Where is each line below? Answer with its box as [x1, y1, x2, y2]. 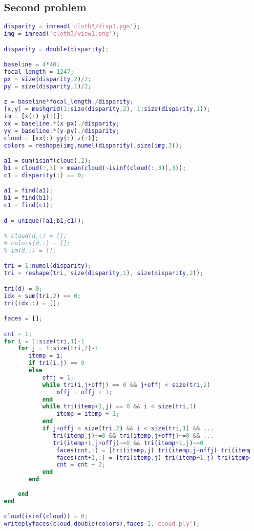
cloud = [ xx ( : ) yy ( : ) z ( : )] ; [4, 134, 99, 142]
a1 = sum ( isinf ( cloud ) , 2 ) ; [4, 157, 92, 165]
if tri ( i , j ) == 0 [28, 360, 85, 367]
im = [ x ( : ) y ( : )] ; [4, 113, 63, 120]
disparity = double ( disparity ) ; [4, 45, 109, 53]
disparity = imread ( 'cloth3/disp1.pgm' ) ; [4, 23, 141, 30]
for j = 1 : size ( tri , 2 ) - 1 [18, 345, 99, 352]
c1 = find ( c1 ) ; [4, 202, 53, 209]
